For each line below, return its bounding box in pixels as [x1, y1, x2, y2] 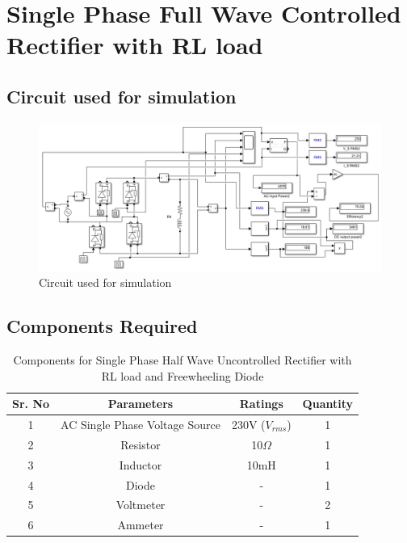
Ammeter [117, 516, 164, 533]
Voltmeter [115, 496, 166, 513]
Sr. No [12, 395, 50, 412]
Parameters [107, 395, 174, 412]
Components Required [6, 314, 198, 339]
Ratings [239, 395, 283, 412]
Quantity [302, 395, 353, 412]
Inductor [119, 456, 162, 473]
